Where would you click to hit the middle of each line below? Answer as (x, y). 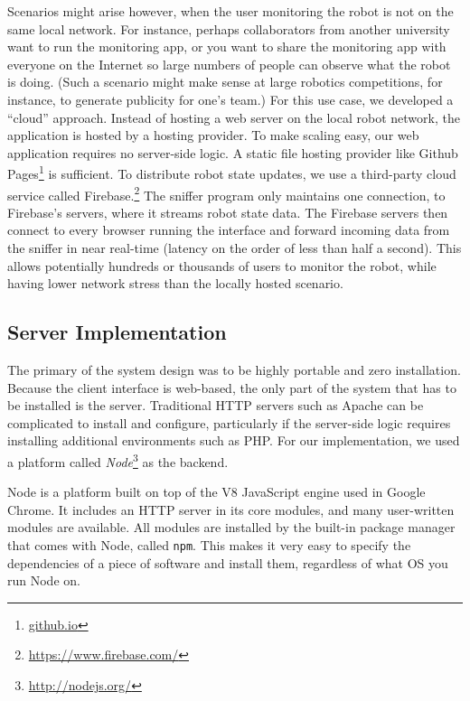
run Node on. (44, 580)
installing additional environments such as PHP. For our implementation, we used (234, 440)
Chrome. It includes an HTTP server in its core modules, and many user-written (231, 509)
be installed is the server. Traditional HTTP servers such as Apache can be (216, 405)
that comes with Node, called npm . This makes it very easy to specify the (209, 545)
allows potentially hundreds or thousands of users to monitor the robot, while (222, 265)
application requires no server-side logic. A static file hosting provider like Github (233, 152)
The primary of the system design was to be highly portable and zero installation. (234, 370)
